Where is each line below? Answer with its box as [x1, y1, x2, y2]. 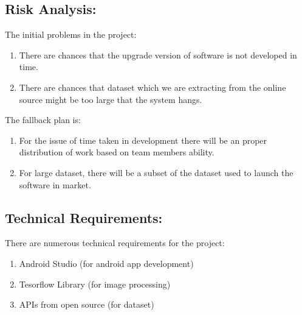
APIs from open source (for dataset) [19, 298, 154, 311]
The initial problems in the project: [5, 28, 137, 41]
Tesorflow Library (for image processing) [19, 277, 171, 290]
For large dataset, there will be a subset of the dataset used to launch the [19, 166, 293, 179]
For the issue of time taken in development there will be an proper [19, 133, 267, 146]
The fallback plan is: [5, 113, 81, 126]
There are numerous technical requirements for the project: [5, 236, 225, 249]
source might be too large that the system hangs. [19, 93, 202, 105]
